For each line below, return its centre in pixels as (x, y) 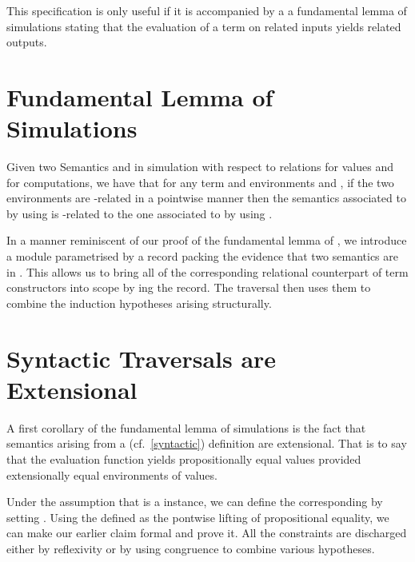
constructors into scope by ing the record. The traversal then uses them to (189, 287)
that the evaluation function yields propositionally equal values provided (184, 458)
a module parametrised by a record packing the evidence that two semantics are (202, 256)
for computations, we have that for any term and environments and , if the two (200, 182)
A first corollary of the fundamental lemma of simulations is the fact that (186, 427)
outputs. (27, 42)
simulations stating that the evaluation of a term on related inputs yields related (204, 26)
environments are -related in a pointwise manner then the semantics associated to (206, 198)
